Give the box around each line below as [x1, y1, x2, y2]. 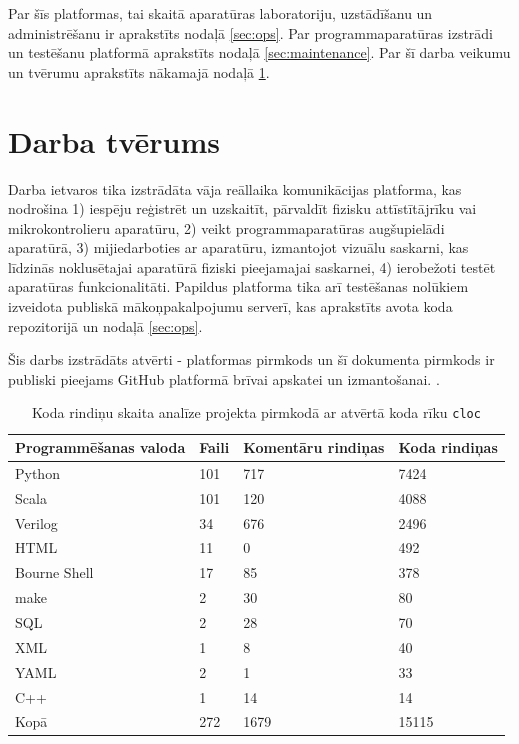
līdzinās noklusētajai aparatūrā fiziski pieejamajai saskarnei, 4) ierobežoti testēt [8, 256, 496, 277]
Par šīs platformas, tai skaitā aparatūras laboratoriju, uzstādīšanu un [8, 3, 433, 23]
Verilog [15, 512, 58, 533]
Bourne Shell [15, 562, 94, 583]
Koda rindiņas [398, 437, 498, 458]
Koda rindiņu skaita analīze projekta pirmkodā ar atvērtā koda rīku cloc [31, 402, 481, 423]
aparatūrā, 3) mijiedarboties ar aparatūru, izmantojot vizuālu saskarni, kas [8, 237, 469, 258]
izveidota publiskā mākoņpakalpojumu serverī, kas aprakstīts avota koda [8, 296, 453, 317]
